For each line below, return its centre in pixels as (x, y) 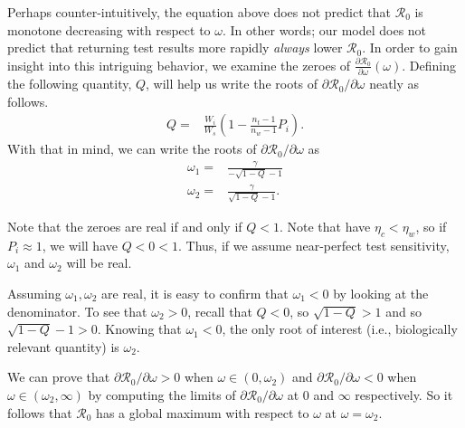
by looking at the (381, 293)
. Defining (429, 65)
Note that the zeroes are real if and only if (125, 226)
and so (404, 311)
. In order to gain (410, 48)
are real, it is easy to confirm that (195, 293)
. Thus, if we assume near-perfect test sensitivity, (314, 245)
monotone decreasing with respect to (109, 29)
